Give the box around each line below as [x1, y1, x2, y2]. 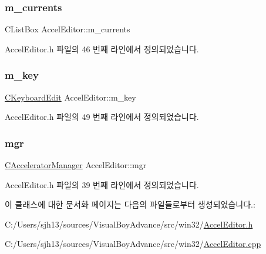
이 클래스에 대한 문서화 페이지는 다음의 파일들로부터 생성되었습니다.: [5, 198, 255, 210]
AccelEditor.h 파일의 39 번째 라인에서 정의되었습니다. [5, 178, 199, 190]
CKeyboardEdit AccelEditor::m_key [5, 91, 136, 103]
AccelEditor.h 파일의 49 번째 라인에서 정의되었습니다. [5, 111, 199, 123]
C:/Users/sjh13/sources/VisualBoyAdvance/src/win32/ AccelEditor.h [5, 218, 253, 230]
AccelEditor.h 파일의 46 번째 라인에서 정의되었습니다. [5, 42, 199, 55]
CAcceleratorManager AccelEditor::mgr [5, 159, 147, 171]
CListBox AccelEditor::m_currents [5, 23, 130, 35]
